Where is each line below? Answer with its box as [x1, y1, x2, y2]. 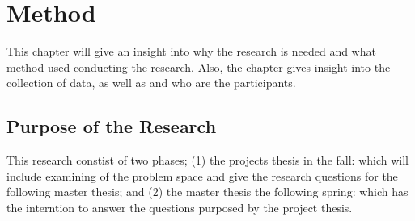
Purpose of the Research [6, 114, 217, 139]
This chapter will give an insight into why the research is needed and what [6, 43, 376, 60]
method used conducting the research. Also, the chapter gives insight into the [6, 58, 391, 75]
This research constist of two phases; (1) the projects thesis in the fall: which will [6, 152, 409, 169]
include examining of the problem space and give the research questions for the [6, 167, 398, 184]
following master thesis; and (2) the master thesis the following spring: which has [6, 183, 409, 200]
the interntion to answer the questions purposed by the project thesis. [6, 198, 353, 215]
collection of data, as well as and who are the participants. [6, 74, 296, 91]
